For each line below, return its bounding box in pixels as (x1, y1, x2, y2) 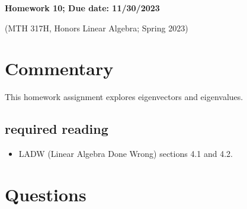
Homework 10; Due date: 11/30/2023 (5, 2, 160, 14)
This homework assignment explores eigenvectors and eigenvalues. (5, 91, 243, 103)
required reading (5, 120, 108, 138)
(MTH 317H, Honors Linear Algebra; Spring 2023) (5, 21, 188, 34)
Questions (5, 182, 86, 206)
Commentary (5, 56, 114, 81)
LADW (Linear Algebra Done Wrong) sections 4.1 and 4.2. (18, 147, 233, 160)
